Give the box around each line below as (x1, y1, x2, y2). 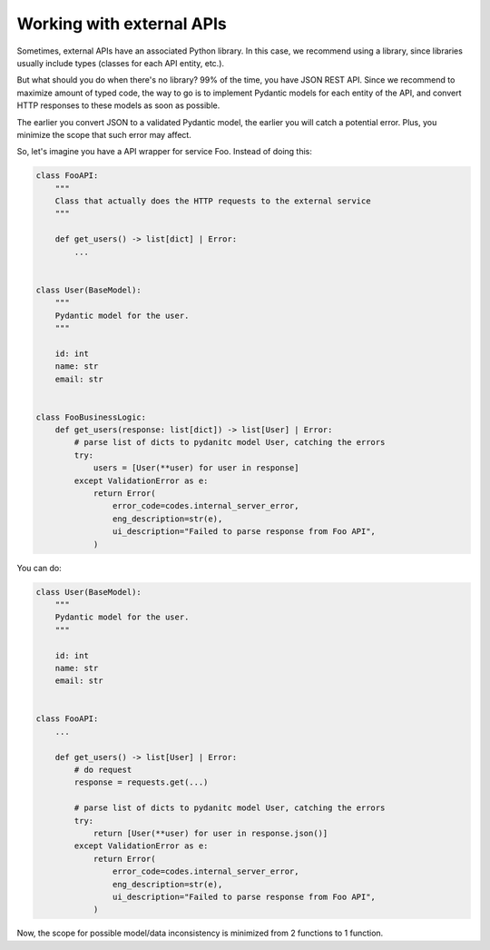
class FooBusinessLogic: (35, 411, 147, 422)
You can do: (16, 562, 63, 573)
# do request (73, 765, 132, 776)
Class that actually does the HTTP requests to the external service (54, 196, 371, 206)
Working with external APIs (16, 14, 227, 34)
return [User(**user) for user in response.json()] (93, 827, 328, 838)
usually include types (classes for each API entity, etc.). (16, 57, 225, 68)
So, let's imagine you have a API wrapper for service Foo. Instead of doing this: (16, 146, 313, 157)
